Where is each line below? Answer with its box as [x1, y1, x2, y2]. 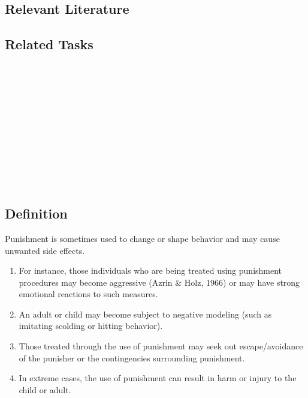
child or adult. [19, 383, 71, 396]
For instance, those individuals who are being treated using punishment [19, 264, 282, 277]
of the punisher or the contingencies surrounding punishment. [19, 351, 245, 364]
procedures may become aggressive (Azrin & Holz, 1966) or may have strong [19, 276, 300, 288]
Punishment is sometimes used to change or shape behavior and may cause [5, 232, 280, 244]
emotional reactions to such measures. [19, 288, 158, 300]
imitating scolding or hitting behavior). [19, 319, 163, 332]
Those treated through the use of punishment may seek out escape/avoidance [19, 340, 303, 352]
